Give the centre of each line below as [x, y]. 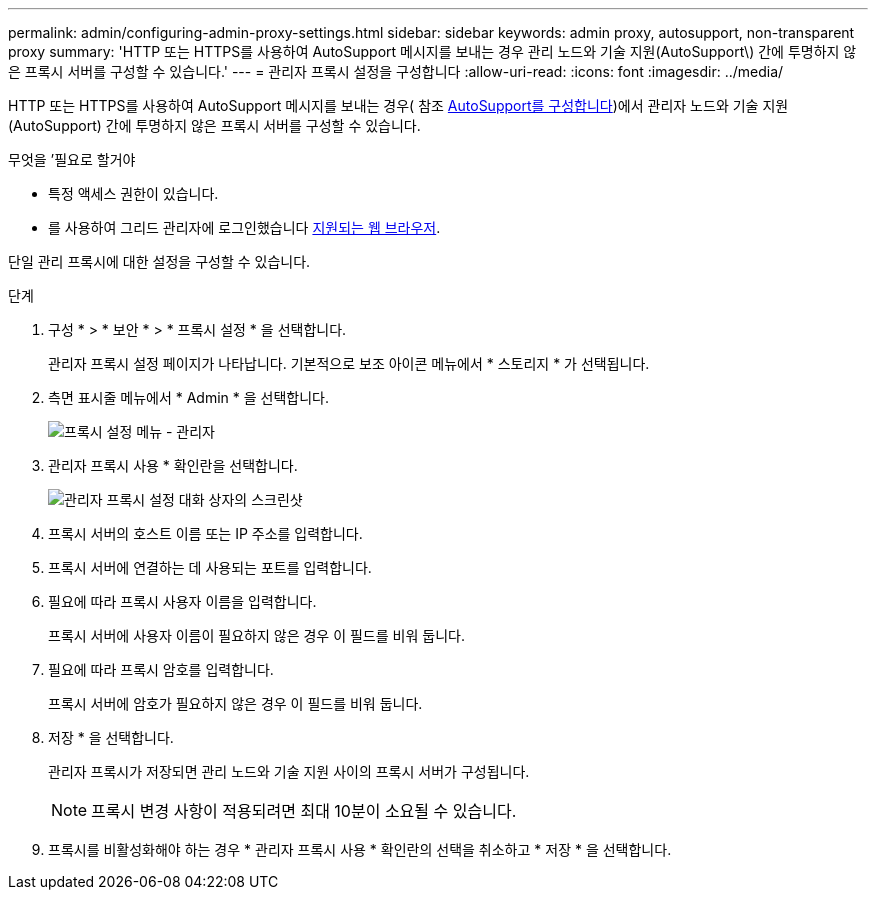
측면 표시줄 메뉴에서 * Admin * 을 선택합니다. [188, 397]
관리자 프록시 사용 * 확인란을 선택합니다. [173, 465]
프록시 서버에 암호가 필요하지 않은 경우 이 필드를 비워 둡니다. [235, 703]
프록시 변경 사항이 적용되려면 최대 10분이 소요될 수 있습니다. [304, 811]
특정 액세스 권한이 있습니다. [133, 193]
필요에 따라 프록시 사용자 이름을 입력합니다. [182, 601]
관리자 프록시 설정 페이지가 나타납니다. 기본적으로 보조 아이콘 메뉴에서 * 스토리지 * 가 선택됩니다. [349, 363]
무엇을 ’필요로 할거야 [72, 159]
